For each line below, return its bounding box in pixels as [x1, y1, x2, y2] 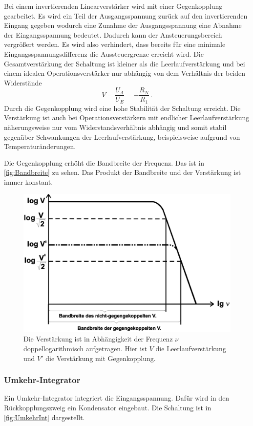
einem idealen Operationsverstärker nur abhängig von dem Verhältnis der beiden [4, 68, 246, 78]
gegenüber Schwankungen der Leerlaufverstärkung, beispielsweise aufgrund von [4, 131, 240, 142]
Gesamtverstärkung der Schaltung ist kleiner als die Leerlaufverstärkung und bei [4, 58, 245, 68]
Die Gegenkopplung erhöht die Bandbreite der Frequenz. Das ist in [4, 157, 204, 168]
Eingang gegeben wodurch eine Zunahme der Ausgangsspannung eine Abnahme [4, 20, 242, 30]
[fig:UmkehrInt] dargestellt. [4, 412, 85, 422]
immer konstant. [4, 177, 53, 187]
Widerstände [4, 77, 42, 87]
